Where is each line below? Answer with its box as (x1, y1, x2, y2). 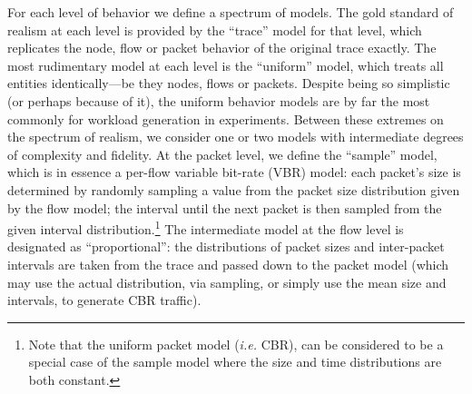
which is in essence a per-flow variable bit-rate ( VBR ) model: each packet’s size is (7, 163, 461, 182)
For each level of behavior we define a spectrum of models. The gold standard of (7, 3, 454, 21)
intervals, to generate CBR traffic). (7, 291, 202, 310)
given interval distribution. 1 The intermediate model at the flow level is (7, 217, 404, 238)
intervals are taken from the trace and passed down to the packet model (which (7, 254, 449, 273)
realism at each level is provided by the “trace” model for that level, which (7, 20, 422, 39)
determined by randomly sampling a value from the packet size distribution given (7, 180, 460, 199)
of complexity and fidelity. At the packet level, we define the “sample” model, (7, 144, 438, 163)
